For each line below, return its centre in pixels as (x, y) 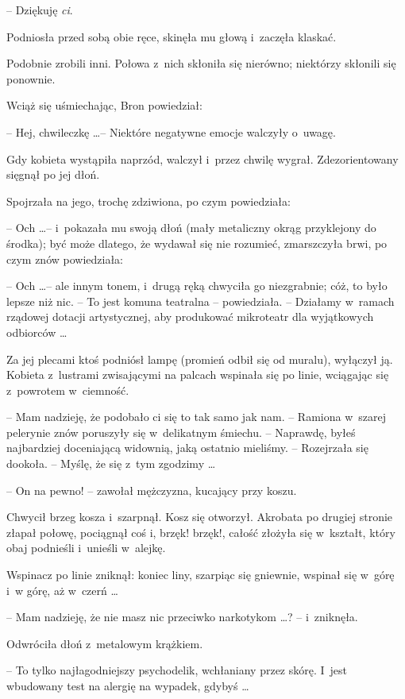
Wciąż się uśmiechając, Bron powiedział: (104, 105)
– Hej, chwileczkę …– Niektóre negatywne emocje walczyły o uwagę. (171, 131)
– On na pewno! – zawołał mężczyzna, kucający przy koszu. (152, 490)
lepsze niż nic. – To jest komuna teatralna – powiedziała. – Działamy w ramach (201, 301)
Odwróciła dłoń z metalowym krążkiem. (105, 643)
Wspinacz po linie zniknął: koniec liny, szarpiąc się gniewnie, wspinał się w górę (201, 575)
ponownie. (31, 78)
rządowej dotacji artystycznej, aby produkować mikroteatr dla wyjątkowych (190, 317)
